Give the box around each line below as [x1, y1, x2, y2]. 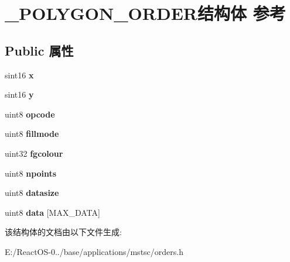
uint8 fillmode [5, 127, 59, 140]
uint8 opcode [5, 108, 55, 120]
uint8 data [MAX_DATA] [5, 206, 100, 218]
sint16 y [5, 88, 34, 101]
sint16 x [5, 68, 34, 81]
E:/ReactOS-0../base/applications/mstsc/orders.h [5, 245, 183, 257]
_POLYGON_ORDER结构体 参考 [5, 1, 286, 25]
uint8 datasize [5, 187, 59, 199]
